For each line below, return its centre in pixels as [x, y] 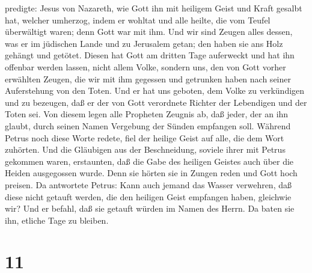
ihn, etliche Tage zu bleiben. [57, 220]
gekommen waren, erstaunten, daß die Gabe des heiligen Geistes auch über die [149, 161]
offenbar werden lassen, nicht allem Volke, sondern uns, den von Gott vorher [145, 66]
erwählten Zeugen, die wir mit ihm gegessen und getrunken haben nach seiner [148, 78]
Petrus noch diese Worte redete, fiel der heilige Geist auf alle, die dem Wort [145, 137]
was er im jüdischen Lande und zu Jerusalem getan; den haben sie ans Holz [144, 43]
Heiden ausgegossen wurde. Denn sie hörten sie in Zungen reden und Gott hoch [151, 173]
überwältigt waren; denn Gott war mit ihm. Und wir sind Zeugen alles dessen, [149, 32]
